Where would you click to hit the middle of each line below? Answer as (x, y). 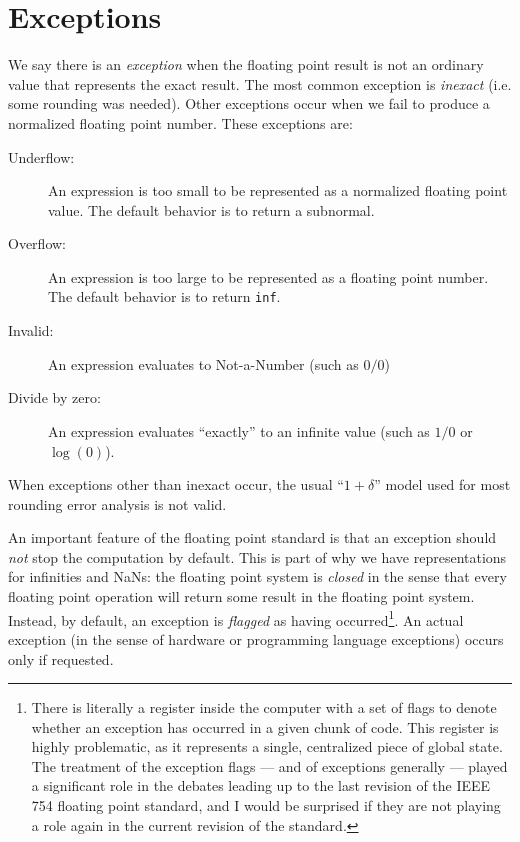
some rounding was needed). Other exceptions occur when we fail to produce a (249, 103)
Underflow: (41, 156)
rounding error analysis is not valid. (117, 503)
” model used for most (442, 484)
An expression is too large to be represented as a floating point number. (268, 276)
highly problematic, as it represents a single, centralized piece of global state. (267, 746)
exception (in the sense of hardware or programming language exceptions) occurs (256, 638)
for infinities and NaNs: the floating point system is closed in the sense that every (257, 576)
